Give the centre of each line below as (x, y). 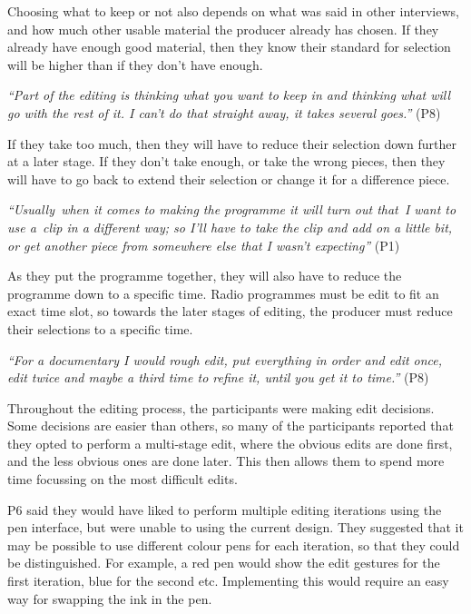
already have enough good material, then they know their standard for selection (229, 47)
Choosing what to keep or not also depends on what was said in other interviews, (233, 11)
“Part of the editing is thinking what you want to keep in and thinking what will (229, 95)
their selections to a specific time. (100, 328)
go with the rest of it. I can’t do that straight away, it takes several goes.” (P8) (224, 112)
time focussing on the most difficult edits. (123, 479)
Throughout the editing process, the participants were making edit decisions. (221, 407)
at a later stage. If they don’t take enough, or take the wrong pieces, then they (226, 161)
